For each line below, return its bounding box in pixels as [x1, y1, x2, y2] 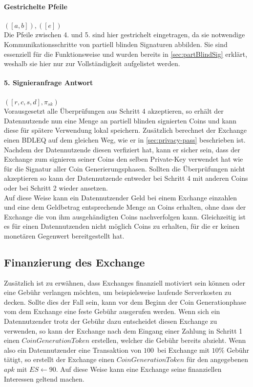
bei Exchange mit [157, 344, 210, 355]
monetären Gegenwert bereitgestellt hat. [4, 230, 125, 241]
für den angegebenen [186, 354, 248, 364]
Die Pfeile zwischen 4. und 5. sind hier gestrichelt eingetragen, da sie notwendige [4, 29, 245, 40]
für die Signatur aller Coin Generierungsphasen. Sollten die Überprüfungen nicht [4, 163, 245, 173]
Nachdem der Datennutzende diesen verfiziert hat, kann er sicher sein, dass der [4, 144, 240, 154]
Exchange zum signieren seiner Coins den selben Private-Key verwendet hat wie [4, 154, 243, 164]
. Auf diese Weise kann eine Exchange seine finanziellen [56, 364, 222, 374]
